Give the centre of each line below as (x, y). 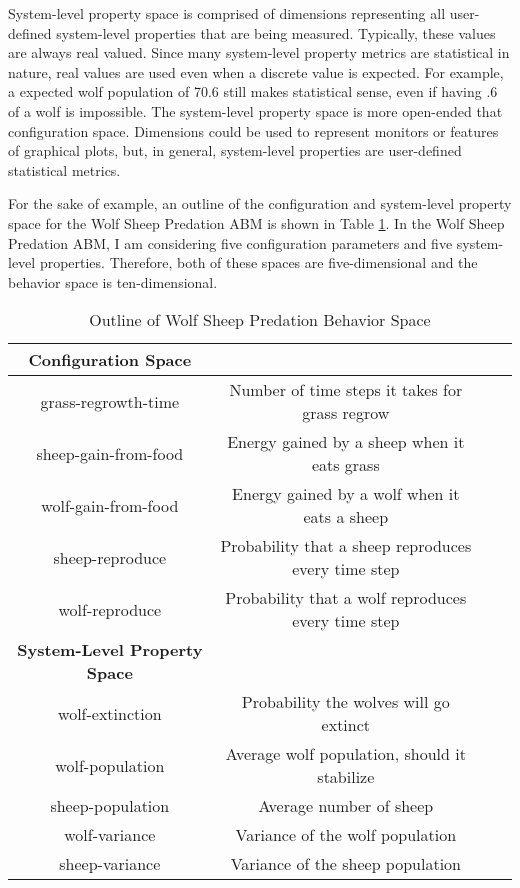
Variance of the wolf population (346, 835)
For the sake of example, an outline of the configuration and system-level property (260, 203)
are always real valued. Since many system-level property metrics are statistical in (259, 52)
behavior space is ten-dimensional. (113, 281)
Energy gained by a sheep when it (346, 442)
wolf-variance (110, 835)
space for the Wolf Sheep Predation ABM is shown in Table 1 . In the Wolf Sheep (256, 222)
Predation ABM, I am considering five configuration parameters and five (230, 242)
